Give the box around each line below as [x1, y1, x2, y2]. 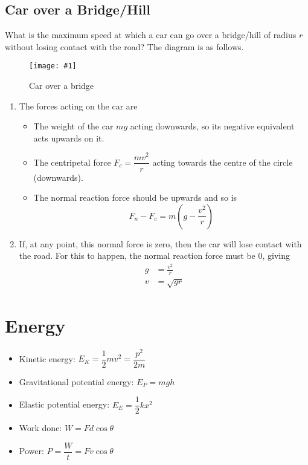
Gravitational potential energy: [19, 375, 134, 388]
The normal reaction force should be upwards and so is [33, 191, 237, 204]
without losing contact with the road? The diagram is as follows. [5, 40, 244, 53]
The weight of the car [33, 120, 114, 132]
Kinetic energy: [19, 352, 75, 365]
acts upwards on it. [33, 131, 104, 144]
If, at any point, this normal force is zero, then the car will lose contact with [19, 237, 302, 250]
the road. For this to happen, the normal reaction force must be [19, 249, 255, 262]
